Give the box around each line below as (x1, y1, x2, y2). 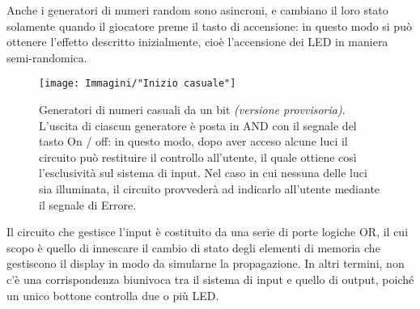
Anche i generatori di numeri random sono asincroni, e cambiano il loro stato (6, 2, 388, 18)
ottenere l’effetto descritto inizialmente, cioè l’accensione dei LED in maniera (6, 33, 388, 50)
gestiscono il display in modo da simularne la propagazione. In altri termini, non (6, 255, 405, 272)
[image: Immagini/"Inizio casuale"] (39, 78, 236, 90)
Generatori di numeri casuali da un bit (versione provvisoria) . (39, 101, 346, 118)
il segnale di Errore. (39, 196, 137, 213)
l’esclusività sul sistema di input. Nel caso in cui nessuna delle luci (39, 164, 367, 181)
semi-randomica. (6, 49, 87, 66)
